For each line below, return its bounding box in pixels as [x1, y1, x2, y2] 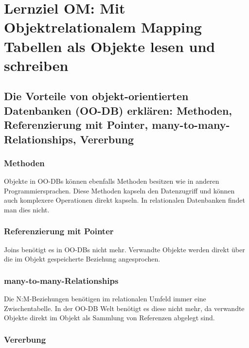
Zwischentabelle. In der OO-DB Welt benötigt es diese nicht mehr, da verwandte [4, 303, 245, 313]
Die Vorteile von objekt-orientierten [4, 88, 189, 104]
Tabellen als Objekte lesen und [4, 36, 215, 56]
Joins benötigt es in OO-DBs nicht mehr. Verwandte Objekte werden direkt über [4, 244, 245, 254]
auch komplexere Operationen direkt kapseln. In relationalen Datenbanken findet [4, 195, 245, 205]
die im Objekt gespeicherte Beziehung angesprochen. [4, 254, 160, 264]
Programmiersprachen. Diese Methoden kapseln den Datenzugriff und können [4, 185, 235, 195]
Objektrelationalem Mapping [4, 17, 202, 37]
